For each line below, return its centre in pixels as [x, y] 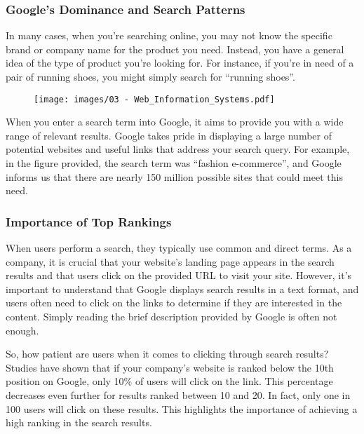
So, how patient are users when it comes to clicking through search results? [167, 354]
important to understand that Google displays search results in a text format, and [182, 289]
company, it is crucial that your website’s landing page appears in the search [170, 261]
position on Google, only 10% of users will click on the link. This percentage [169, 381]
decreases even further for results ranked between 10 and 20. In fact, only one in [178, 394]
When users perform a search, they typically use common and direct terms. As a [179, 248]
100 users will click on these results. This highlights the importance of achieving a [182, 408]
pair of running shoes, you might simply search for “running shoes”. [150, 76]
